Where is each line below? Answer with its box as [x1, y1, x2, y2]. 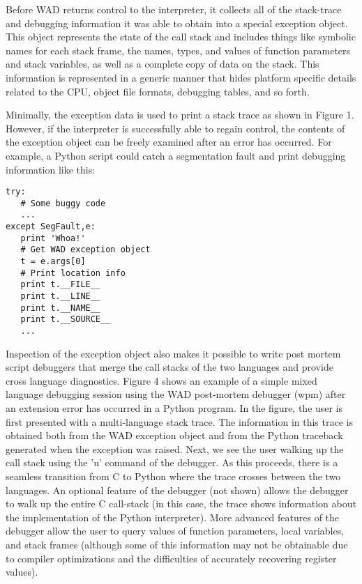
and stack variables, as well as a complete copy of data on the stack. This [6, 56, 319, 71]
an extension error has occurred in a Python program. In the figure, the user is [6, 401, 343, 415]
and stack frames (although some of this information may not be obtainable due [6, 537, 348, 551]
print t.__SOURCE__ [20, 314, 111, 325]
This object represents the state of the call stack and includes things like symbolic [6, 29, 356, 44]
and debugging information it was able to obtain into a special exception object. [6, 15, 348, 30]
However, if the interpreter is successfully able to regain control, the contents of [6, 121, 345, 135]
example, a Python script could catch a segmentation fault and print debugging [6, 148, 346, 162]
